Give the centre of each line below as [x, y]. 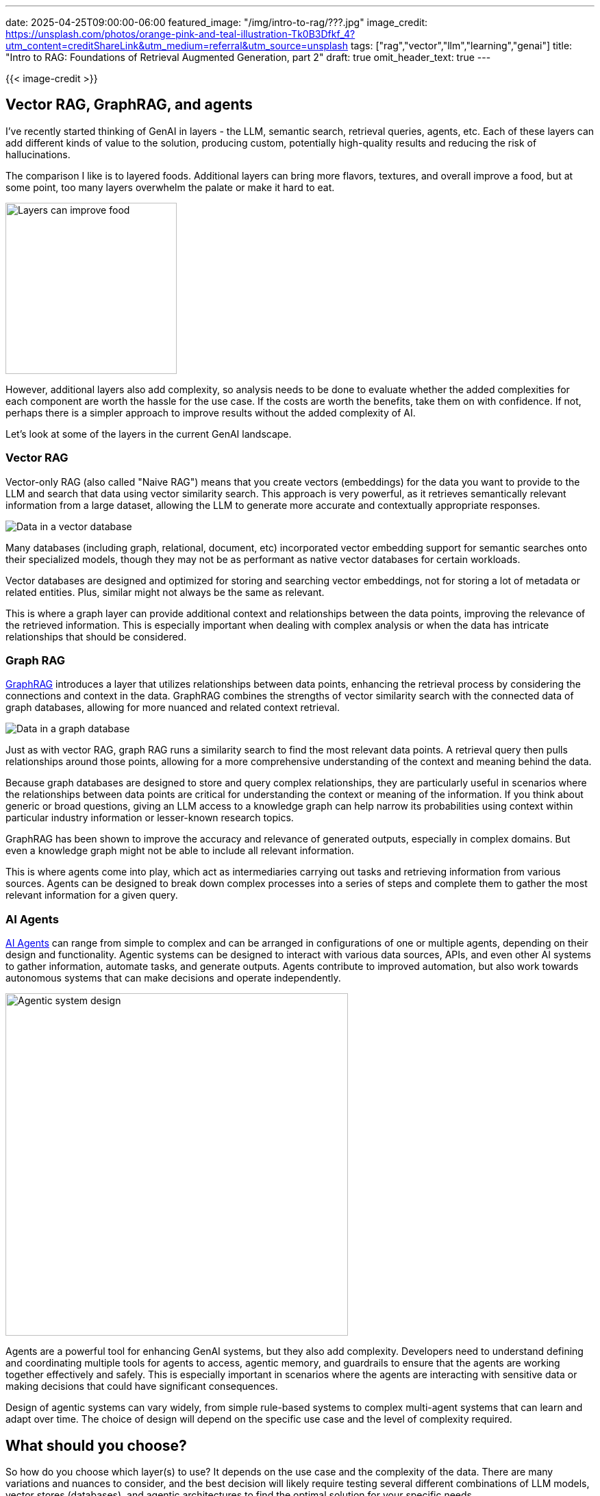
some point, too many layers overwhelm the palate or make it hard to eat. [170, 187]
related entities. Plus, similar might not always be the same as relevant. [165, 592]
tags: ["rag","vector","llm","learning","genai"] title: [461, 46]
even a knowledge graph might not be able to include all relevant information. [180, 851]
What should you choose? [96, 1445]
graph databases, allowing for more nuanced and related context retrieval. [173, 708]
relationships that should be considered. [96, 636]
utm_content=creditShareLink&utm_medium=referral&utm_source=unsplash [177, 46]
